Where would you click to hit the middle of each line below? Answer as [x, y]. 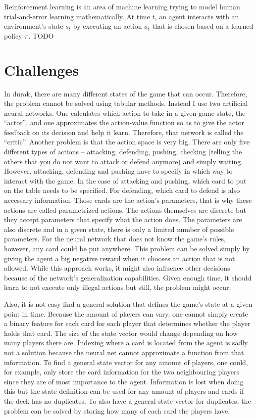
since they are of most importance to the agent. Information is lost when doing [124, 381]
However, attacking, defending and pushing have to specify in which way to [118, 171]
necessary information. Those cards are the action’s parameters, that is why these [128, 200]
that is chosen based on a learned [203, 26]
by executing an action [107, 26]
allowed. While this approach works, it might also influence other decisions [117, 268]
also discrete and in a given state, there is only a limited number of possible [119, 229]
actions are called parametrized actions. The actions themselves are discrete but [125, 209]
